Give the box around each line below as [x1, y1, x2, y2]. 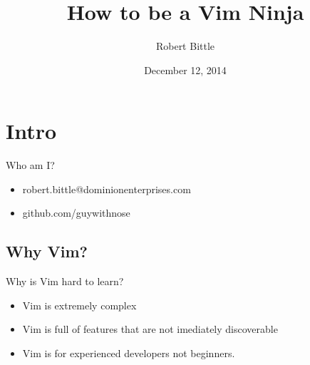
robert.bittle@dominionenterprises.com [22, 181, 191, 196]
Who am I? [6, 158, 55, 173]
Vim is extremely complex [22, 297, 137, 312]
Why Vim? [6, 240, 88, 262]
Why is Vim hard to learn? [6, 274, 124, 289]
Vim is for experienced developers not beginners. [22, 346, 235, 361]
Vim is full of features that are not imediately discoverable [22, 322, 278, 336]
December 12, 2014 [144, 62, 227, 77]
